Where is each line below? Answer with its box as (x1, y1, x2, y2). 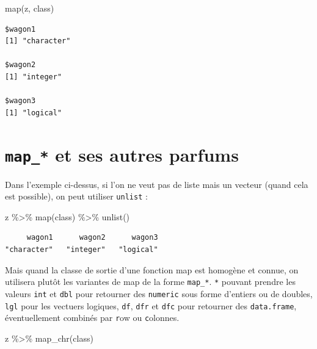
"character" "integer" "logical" (5, 245, 158, 254)
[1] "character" (5, 37, 71, 46)
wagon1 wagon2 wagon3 (26, 233, 158, 242)
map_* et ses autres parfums (5, 142, 239, 167)
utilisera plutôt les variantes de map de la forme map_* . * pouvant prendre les (5, 275, 296, 288)
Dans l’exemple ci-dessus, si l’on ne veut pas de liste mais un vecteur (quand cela (5, 178, 308, 190)
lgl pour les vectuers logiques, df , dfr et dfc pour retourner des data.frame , (5, 299, 297, 312)
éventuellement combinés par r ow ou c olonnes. (5, 311, 180, 324)
